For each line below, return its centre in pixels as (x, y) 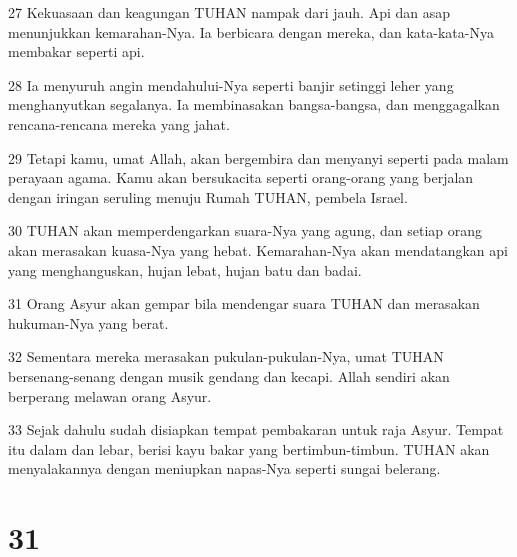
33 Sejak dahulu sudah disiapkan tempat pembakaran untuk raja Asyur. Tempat (256, 429)
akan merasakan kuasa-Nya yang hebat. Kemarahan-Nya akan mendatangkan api (258, 249)
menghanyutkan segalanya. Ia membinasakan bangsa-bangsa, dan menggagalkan (254, 104)
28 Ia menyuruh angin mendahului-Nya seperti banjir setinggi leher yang (231, 84)
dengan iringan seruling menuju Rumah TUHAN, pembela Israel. (208, 196)
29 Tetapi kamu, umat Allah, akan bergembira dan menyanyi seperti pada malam (258, 157)
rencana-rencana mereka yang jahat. (119, 123)
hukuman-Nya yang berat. (88, 322)
